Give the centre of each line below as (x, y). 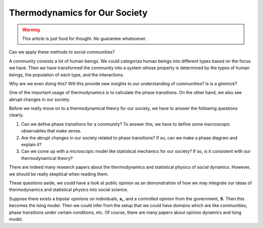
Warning (31, 30)
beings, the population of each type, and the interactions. (66, 75)
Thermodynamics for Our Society (78, 13)
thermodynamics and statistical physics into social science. (69, 190)
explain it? (31, 145)
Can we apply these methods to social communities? (62, 52)
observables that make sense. (51, 131)
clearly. (16, 115)
